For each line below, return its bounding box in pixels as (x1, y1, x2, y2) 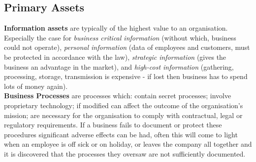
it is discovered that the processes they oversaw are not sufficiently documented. (4, 148, 246, 159)
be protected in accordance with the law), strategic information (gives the (4, 51, 226, 62)
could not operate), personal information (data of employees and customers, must (4, 42, 250, 52)
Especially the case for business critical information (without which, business (4, 32, 236, 42)
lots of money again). (4, 81, 68, 91)
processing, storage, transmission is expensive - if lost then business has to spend (4, 71, 248, 81)
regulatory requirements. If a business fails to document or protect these (4, 120, 222, 130)
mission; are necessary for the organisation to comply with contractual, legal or (4, 110, 243, 120)
